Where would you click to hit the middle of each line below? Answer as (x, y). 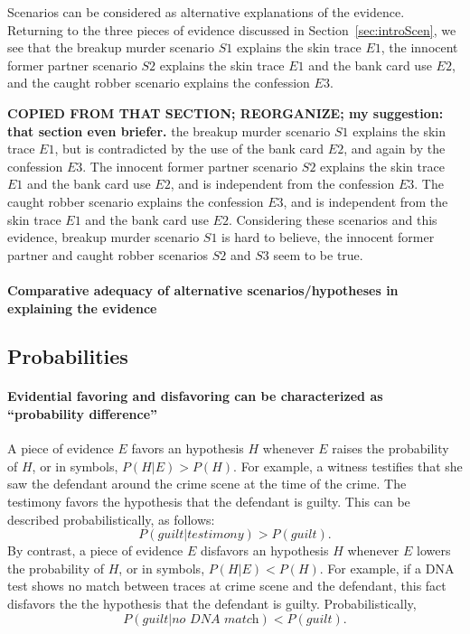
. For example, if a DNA (387, 568)
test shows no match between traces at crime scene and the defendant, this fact (227, 586)
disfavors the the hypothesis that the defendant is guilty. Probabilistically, (212, 604)
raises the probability (390, 448)
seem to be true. (318, 254)
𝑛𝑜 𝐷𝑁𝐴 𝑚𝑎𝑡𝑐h (216, 619)
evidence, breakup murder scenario (103, 237)
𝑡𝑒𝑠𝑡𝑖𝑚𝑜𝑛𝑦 (216, 535)
